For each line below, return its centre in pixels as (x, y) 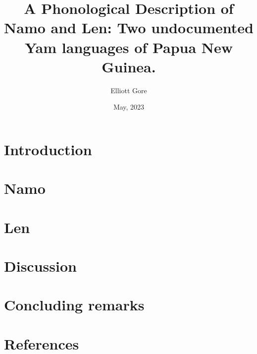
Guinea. (129, 66)
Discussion (40, 266)
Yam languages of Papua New (129, 47)
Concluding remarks (74, 305)
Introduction (48, 149)
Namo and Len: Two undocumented (129, 28)
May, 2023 (129, 107)
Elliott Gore (129, 90)
